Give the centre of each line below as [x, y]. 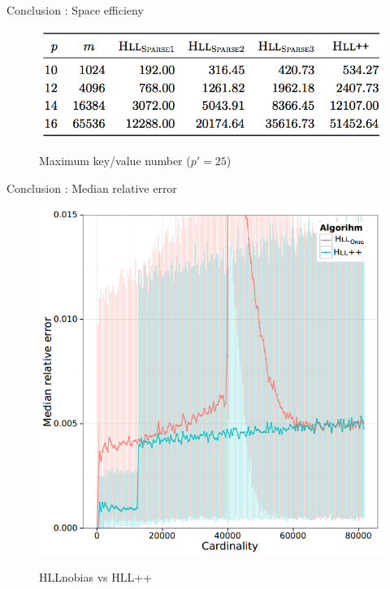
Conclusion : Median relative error [92, 188]
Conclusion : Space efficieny [75, 10]
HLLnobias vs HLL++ [95, 577]
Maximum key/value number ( [115, 161]
